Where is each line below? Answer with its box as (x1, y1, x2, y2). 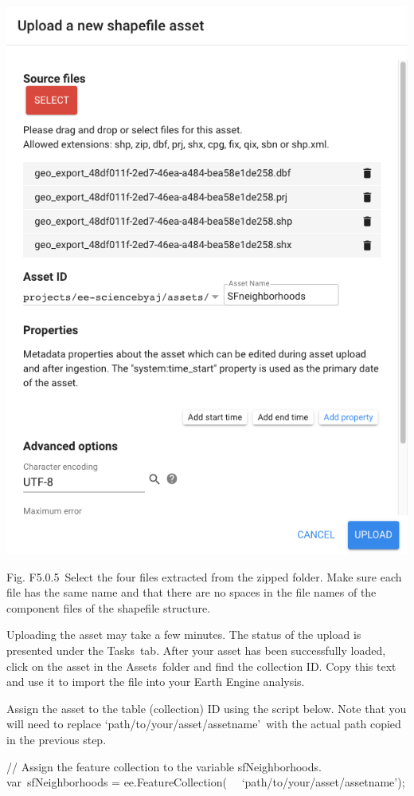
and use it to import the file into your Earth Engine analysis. (6, 673, 305, 690)
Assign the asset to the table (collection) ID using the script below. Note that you (6, 699, 407, 716)
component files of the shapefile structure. (6, 599, 211, 616)
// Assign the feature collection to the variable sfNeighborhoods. (6, 758, 322, 774)
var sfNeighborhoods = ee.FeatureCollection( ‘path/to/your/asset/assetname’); (6, 774, 405, 790)
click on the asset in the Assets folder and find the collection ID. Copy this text (6, 657, 396, 674)
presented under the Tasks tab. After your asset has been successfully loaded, (6, 641, 386, 658)
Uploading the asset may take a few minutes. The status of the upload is (6, 626, 361, 643)
